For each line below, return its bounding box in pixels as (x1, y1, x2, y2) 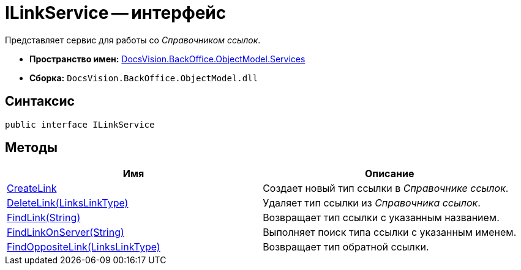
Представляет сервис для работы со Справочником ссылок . (5, 34, 261, 45)
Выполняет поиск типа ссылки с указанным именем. (263, 226, 517, 239)
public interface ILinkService (5, 119, 155, 130)
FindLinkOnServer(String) (7, 226, 124, 239)
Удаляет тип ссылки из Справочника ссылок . (263, 197, 481, 210)
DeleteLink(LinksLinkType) (7, 197, 129, 210)
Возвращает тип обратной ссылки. (263, 241, 429, 254)
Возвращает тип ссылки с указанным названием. (263, 211, 500, 224)
